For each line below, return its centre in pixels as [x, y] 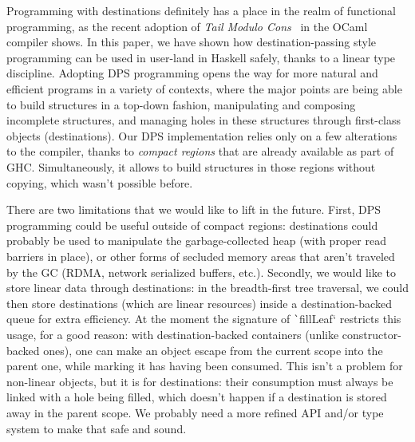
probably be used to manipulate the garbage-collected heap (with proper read [196, 241]
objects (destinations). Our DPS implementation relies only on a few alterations [202, 135]
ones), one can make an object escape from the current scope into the [213, 350]
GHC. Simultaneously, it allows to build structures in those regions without [191, 166]
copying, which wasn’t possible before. [100, 182]
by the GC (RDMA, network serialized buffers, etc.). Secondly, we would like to [202, 272]
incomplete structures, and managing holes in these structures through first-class [204, 120]
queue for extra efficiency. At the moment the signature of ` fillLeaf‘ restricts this [204, 319]
